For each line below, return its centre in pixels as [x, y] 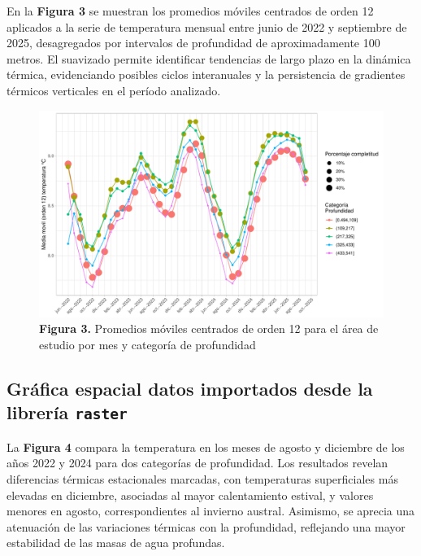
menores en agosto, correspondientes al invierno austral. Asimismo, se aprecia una [211, 511]
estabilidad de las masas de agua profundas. [116, 543]
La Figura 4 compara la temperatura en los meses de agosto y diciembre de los [206, 447]
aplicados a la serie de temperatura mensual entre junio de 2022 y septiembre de [207, 26]
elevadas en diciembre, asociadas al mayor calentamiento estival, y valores [190, 495]
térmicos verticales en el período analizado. [114, 90]
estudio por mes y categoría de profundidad [148, 344]
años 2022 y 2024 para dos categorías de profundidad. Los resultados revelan [197, 463]
